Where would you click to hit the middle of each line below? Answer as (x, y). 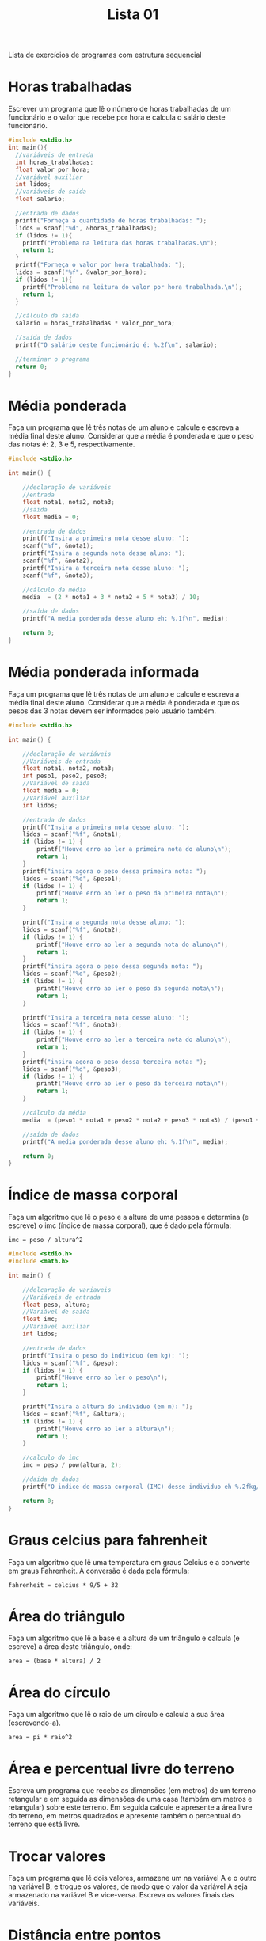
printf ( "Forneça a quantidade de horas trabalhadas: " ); (111, 220)
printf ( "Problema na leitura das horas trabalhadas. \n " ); (120, 243)
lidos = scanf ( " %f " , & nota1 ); (72, 834)
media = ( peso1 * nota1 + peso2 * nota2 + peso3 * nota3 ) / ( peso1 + (141, 1120)
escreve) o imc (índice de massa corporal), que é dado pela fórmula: (120, 1225)
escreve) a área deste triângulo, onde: (70, 1647)
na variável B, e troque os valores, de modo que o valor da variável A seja (128, 1886)
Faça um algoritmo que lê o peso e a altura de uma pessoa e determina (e (129, 1217)
